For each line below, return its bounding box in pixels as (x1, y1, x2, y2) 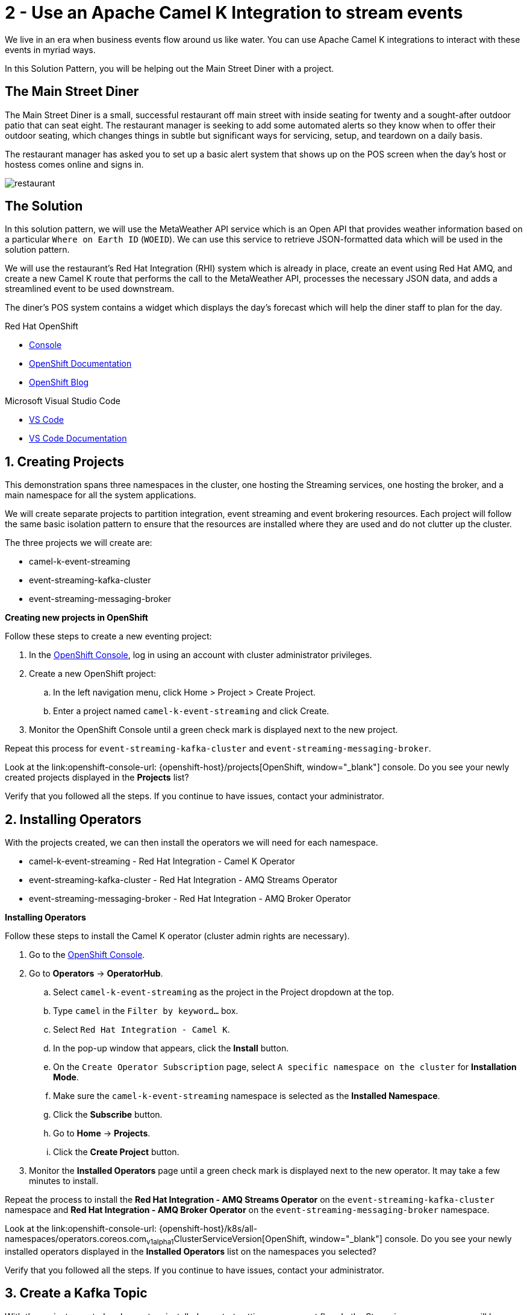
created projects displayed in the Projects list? (5, 772, 189, 783)
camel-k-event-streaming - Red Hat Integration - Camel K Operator (29, 856, 295, 867)
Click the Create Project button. (53, 1147, 179, 1158)
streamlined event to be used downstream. (5, 284, 175, 294)
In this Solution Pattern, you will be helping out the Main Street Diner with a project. (5, 63, 334, 74)
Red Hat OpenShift (5, 321, 78, 332)
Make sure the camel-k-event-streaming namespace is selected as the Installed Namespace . (53, 1091, 440, 1101)
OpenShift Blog (29, 377, 89, 388)
